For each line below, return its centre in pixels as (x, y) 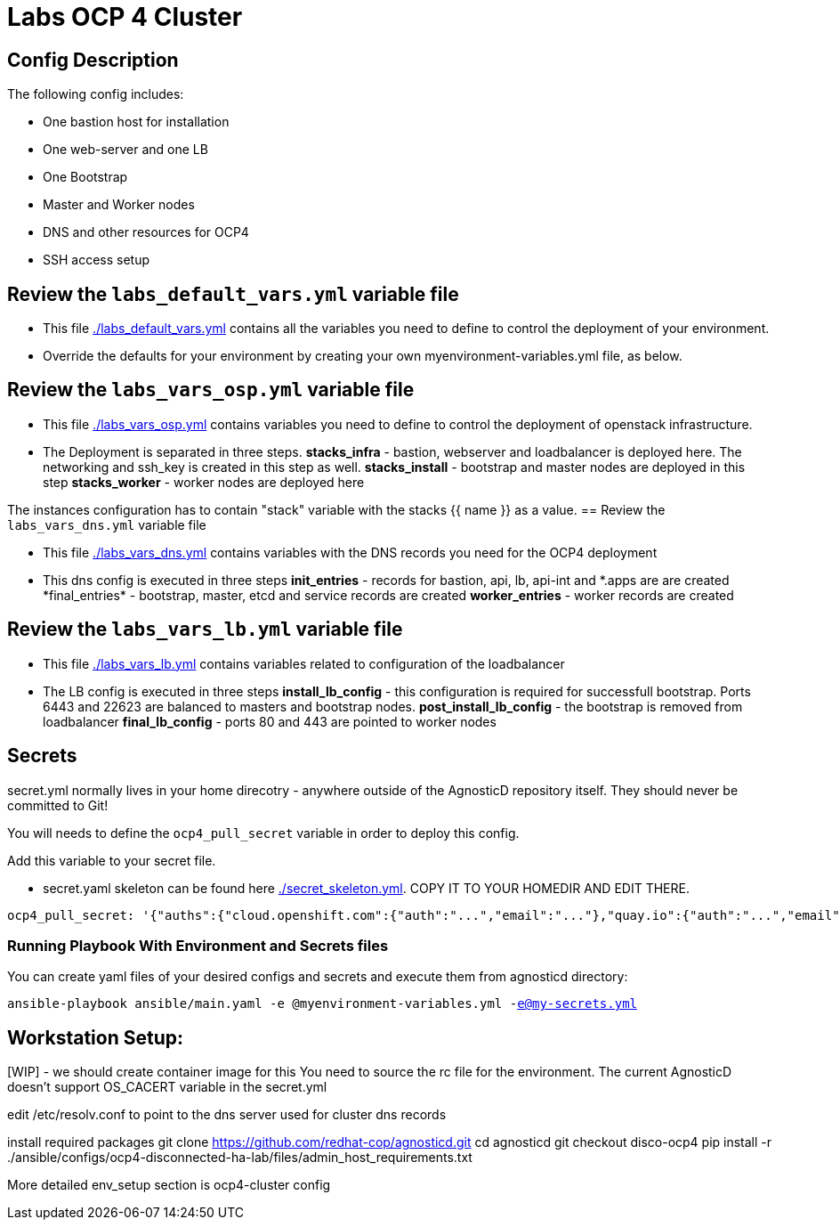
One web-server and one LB (125, 150)
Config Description (93, 60)
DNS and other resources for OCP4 (146, 232)
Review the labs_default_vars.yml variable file (233, 294)
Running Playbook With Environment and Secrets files (198, 945)
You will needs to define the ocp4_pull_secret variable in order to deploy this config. (263, 833)
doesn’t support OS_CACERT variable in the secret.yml (167, 1087)
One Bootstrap (85, 177)
